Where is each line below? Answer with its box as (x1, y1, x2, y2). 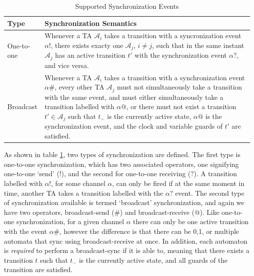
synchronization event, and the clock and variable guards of (44, 121, 223, 131)
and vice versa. (44, 60, 89, 70)
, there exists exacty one (51, 40, 123, 50)
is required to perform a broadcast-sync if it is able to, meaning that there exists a (4, 245, 250, 255)
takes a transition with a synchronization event (104, 72, 245, 82)
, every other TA (54, 82, 105, 92)
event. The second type (175, 187, 245, 198)
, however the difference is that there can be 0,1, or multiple (59, 226, 239, 236)
